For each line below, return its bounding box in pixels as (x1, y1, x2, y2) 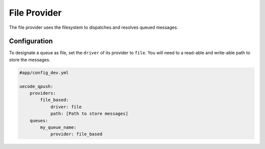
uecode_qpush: (19, 84, 53, 89)
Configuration (9, 37, 53, 45)
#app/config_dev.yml (19, 70, 69, 75)
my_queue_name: (40, 125, 77, 130)
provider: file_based (50, 131, 103, 137)
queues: (29, 118, 49, 123)
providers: (29, 90, 56, 96)
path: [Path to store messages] (50, 111, 129, 117)
